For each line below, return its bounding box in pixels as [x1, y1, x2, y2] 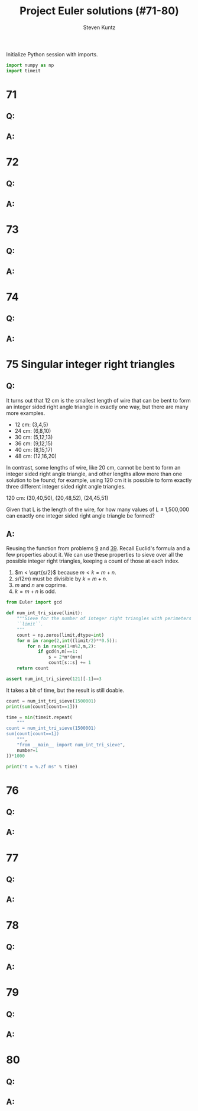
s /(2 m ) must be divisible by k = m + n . [14, 575, 108, 582]
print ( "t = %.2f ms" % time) [6, 764, 78, 770]
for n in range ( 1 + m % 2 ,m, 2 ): [27, 643, 96, 649]
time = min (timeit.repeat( [6, 714, 73, 720]
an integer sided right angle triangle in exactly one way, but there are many [6, 403, 189, 410]
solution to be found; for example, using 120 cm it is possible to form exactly [6, 476, 192, 484]
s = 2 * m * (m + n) [48, 654, 83, 660]
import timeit [6, 68, 41, 74]
